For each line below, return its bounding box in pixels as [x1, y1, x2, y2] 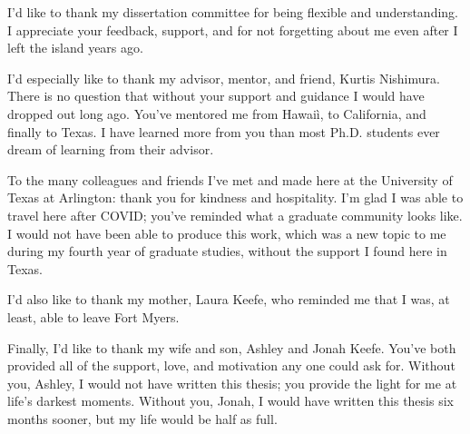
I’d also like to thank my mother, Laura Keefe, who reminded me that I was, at [7, 290, 450, 309]
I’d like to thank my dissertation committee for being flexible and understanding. [7, 3, 458, 21]
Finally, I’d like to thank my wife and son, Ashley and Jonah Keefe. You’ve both [7, 338, 456, 357]
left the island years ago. [7, 38, 143, 57]
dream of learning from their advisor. [7, 140, 214, 159]
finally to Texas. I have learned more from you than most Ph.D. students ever [7, 122, 440, 141]
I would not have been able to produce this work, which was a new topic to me [7, 223, 446, 242]
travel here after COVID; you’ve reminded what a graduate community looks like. [7, 205, 463, 224]
